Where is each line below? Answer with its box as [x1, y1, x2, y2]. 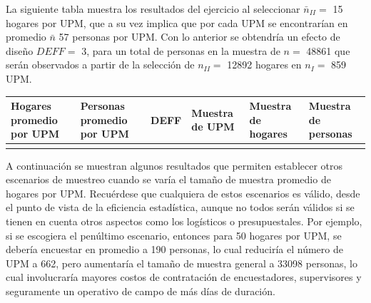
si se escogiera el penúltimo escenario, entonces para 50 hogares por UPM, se [6, 227, 342, 242]
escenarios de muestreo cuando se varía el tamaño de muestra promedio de [6, 172, 331, 187]
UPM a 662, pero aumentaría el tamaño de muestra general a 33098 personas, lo [6, 255, 357, 270]
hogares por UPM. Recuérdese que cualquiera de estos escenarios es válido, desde [6, 185, 360, 200]
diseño [6, 43, 34, 58]
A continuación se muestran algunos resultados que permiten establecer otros [6, 158, 343, 173]
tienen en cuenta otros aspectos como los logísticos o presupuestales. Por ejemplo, [6, 213, 362, 228]
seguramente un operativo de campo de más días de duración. [6, 283, 275, 298]
